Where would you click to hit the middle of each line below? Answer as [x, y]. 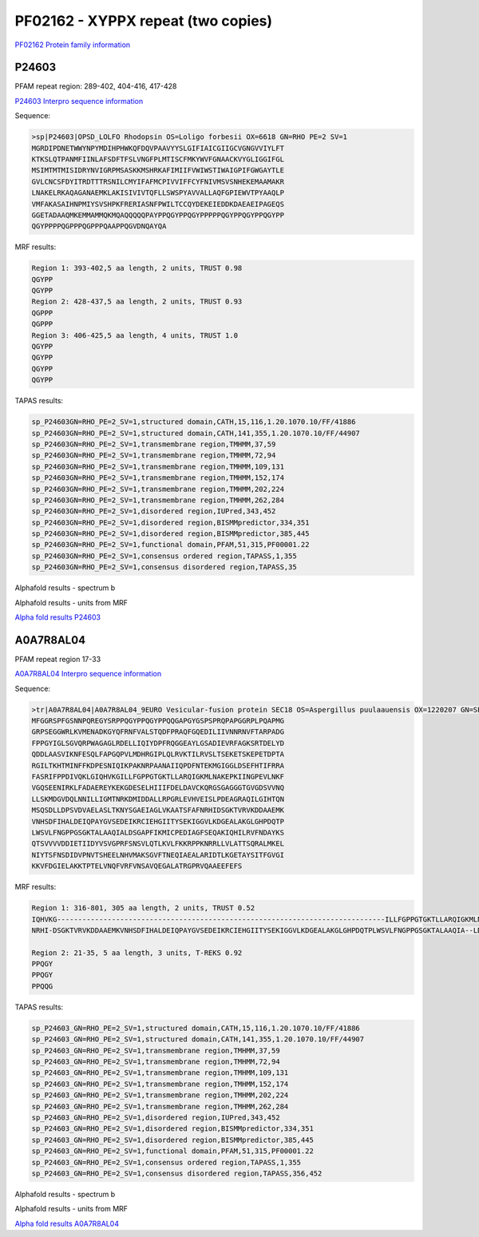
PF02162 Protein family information [73, 45]
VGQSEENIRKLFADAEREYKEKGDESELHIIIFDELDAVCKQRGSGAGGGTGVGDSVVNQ [158, 788]
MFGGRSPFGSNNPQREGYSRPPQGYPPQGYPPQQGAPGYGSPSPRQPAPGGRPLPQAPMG [158, 721]
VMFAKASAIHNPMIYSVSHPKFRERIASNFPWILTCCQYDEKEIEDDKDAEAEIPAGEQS [158, 204]
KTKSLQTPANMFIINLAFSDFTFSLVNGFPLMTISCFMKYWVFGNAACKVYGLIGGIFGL [158, 159]
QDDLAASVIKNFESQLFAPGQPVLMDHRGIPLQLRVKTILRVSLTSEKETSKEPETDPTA [158, 754]
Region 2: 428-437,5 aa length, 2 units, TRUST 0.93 [137, 302]
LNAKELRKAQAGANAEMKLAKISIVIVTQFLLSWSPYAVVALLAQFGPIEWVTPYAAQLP [158, 193]
